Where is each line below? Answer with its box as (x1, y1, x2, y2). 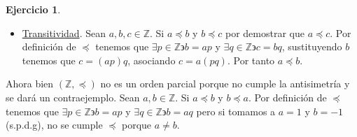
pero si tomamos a (196, 103, 276, 118)
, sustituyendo (281, 39, 342, 54)
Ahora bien (6, 76, 54, 91)
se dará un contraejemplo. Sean (6, 89, 140, 104)
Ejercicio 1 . (6, 2, 61, 16)
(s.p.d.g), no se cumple (6, 117, 103, 132)
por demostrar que (225, 25, 304, 40)
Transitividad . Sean (22, 25, 106, 40)
